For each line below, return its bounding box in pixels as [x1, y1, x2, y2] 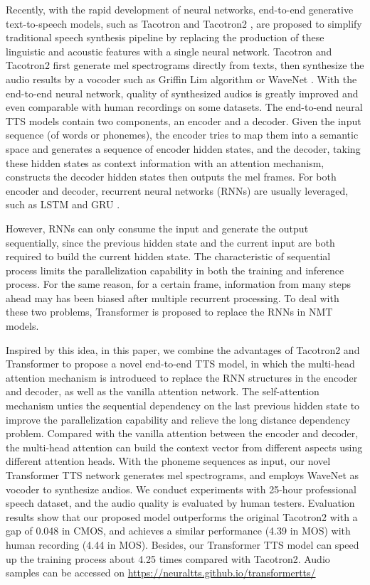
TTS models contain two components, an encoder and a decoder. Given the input [6, 113, 361, 128]
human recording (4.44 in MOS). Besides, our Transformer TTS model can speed [6, 537, 359, 552]
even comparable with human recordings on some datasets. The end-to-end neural [6, 100, 363, 114]
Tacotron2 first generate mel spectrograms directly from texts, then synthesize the [6, 58, 364, 73]
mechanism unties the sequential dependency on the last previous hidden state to [6, 398, 360, 413]
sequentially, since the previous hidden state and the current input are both [6, 235, 335, 249]
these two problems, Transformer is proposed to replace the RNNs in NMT [6, 304, 333, 319]
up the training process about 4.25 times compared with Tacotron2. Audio [6, 551, 330, 566]
